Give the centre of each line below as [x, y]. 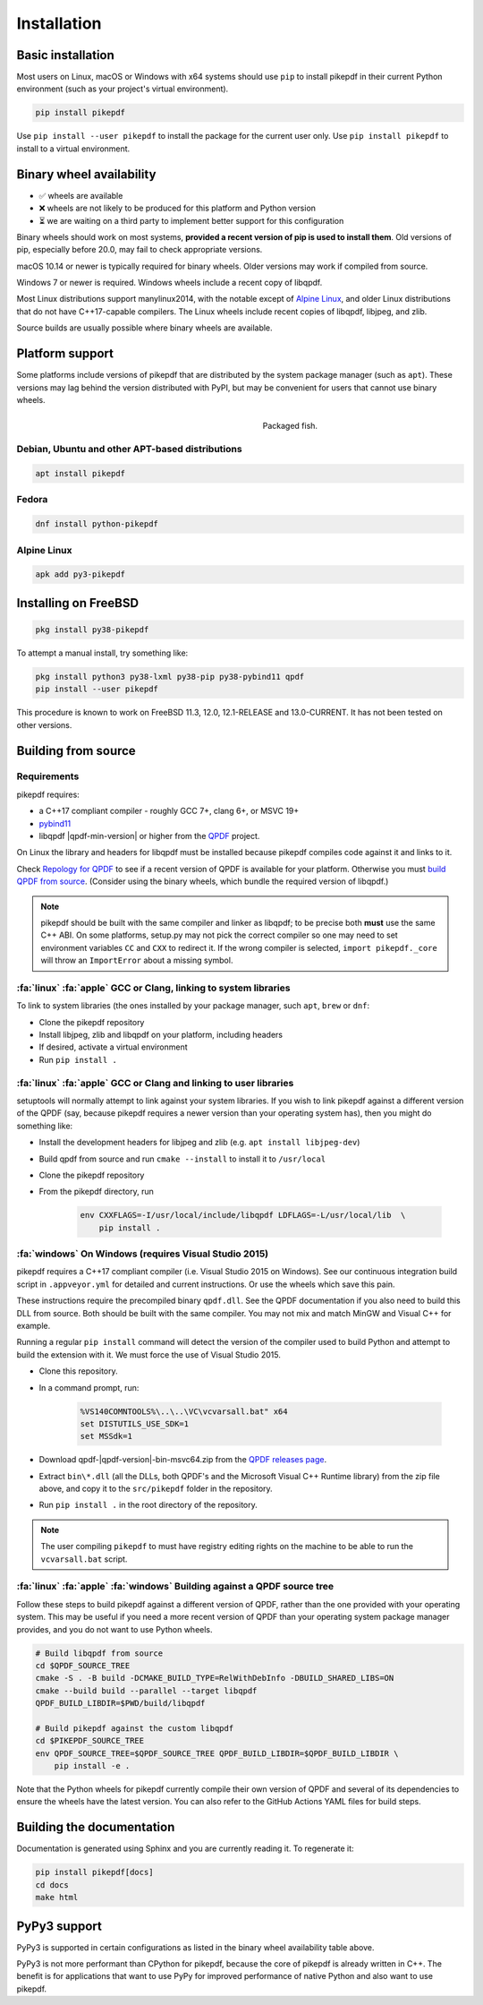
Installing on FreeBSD [77, 603]
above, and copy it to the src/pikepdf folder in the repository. [156, 1489]
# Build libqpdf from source [99, 1653]
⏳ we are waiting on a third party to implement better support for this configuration [191, 220]
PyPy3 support [59, 1926]
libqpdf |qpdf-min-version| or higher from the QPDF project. [149, 836]
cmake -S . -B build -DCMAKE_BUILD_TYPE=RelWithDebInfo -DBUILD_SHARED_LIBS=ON [215, 1678]
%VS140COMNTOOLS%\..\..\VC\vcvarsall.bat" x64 [184, 1411]
